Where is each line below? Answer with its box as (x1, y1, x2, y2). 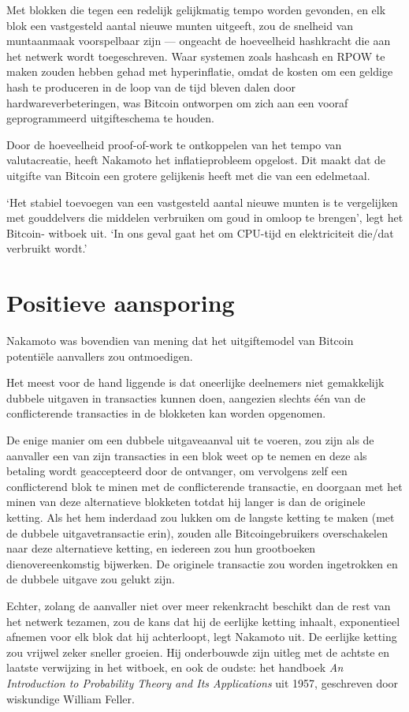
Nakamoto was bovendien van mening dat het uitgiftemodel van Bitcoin (6, 332, 354, 349)
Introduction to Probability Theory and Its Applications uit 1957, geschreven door (6, 674, 399, 691)
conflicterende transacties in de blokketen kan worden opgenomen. (6, 405, 326, 422)
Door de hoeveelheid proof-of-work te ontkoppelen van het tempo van (6, 136, 342, 152)
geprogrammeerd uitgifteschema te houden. (6, 110, 214, 126)
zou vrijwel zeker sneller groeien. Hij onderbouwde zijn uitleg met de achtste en (6, 643, 390, 660)
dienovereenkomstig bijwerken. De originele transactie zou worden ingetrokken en (6, 555, 398, 571)
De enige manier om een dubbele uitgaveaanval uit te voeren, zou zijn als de (6, 432, 374, 448)
